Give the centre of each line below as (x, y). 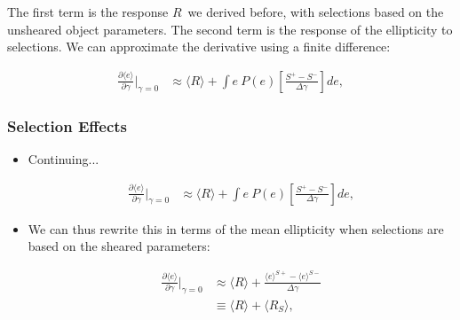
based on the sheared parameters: (119, 246)
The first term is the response (88, 12)
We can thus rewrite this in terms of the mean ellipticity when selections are (236, 228)
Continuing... (63, 159)
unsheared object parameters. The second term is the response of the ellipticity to (230, 29)
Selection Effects (67, 125)
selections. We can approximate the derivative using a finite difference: (199, 47)
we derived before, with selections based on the (316, 12)
